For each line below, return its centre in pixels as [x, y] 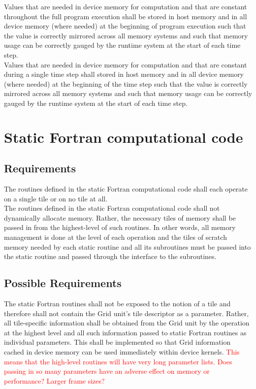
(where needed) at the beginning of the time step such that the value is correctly [126, 83]
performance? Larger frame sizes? [54, 380]
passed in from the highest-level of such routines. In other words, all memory [120, 227]
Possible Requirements [63, 283]
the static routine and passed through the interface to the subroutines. [110, 256]
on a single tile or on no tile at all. [56, 198]
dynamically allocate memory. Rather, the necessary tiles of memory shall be [120, 217]
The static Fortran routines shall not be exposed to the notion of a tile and [117, 304]
